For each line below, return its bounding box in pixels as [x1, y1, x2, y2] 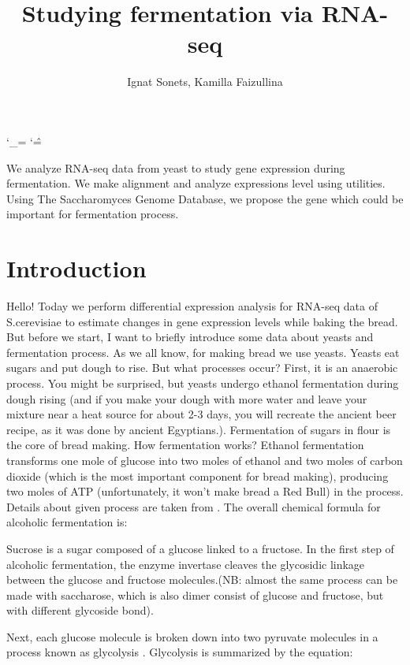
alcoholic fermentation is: [6, 514, 128, 530]
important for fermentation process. [6, 206, 179, 222]
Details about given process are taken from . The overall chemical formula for [6, 498, 381, 515]
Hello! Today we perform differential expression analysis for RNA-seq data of [6, 298, 378, 314]
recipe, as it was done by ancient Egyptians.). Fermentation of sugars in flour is [6, 421, 391, 437]
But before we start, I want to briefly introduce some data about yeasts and [6, 329, 374, 345]
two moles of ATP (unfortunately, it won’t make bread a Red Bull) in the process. [6, 483, 404, 500]
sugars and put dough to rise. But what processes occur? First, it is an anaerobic [6, 359, 398, 376]
